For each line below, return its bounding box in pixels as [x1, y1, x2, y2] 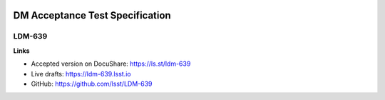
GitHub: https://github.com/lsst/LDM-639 [31, 79, 153, 88]
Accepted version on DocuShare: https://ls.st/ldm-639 [31, 59, 191, 68]
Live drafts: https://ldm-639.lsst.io [31, 69, 131, 78]
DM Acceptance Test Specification [13, 9, 171, 21]
